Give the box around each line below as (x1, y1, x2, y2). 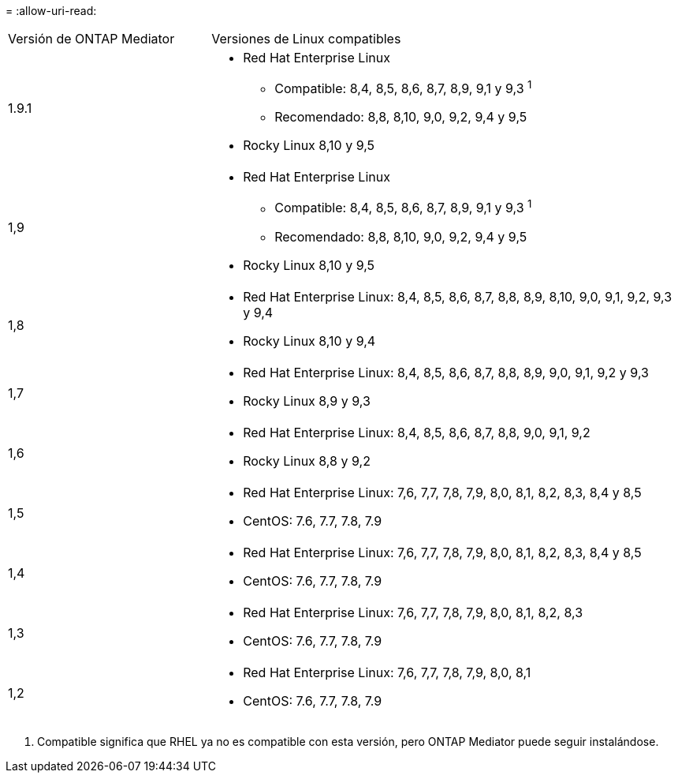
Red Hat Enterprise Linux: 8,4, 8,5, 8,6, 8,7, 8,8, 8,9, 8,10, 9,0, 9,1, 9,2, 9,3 (243, 288, 672, 305)
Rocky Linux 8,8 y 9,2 (243, 452, 371, 469)
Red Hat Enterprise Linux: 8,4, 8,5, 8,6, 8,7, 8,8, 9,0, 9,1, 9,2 (243, 424, 590, 440)
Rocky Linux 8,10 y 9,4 (243, 332, 376, 349)
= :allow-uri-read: (6, 4, 97, 17)
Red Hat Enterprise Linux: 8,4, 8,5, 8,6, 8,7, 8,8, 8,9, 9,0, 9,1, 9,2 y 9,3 (243, 364, 649, 380)
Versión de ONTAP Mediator (8, 31, 175, 47)
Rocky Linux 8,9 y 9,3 (243, 392, 371, 409)
